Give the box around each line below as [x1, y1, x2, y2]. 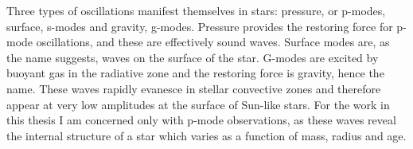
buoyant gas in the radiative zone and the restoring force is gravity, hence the [6, 65, 384, 81]
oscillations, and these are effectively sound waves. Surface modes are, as [36, 33, 390, 50]
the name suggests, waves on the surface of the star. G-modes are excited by [6, 49, 379, 65]
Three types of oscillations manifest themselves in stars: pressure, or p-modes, [6, 2, 386, 18]
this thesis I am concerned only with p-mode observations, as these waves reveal [6, 112, 396, 128]
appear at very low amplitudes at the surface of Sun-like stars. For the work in [6, 96, 390, 112]
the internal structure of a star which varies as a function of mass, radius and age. [6, 127, 407, 143]
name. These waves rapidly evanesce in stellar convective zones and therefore [6, 80, 381, 96]
